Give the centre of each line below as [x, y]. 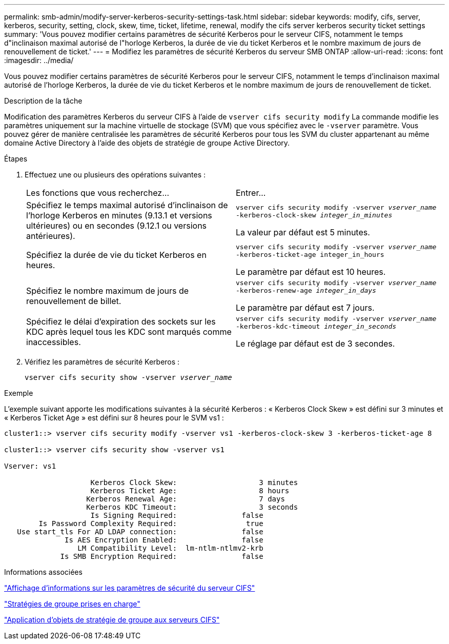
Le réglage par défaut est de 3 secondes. [315, 344]
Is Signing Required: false [177, 515]
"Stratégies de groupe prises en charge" [72, 604]
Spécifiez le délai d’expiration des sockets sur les [121, 321]
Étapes [16, 159]
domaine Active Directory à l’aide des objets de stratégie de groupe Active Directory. [147, 143]
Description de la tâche [43, 101]
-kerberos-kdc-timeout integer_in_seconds [316, 326]
